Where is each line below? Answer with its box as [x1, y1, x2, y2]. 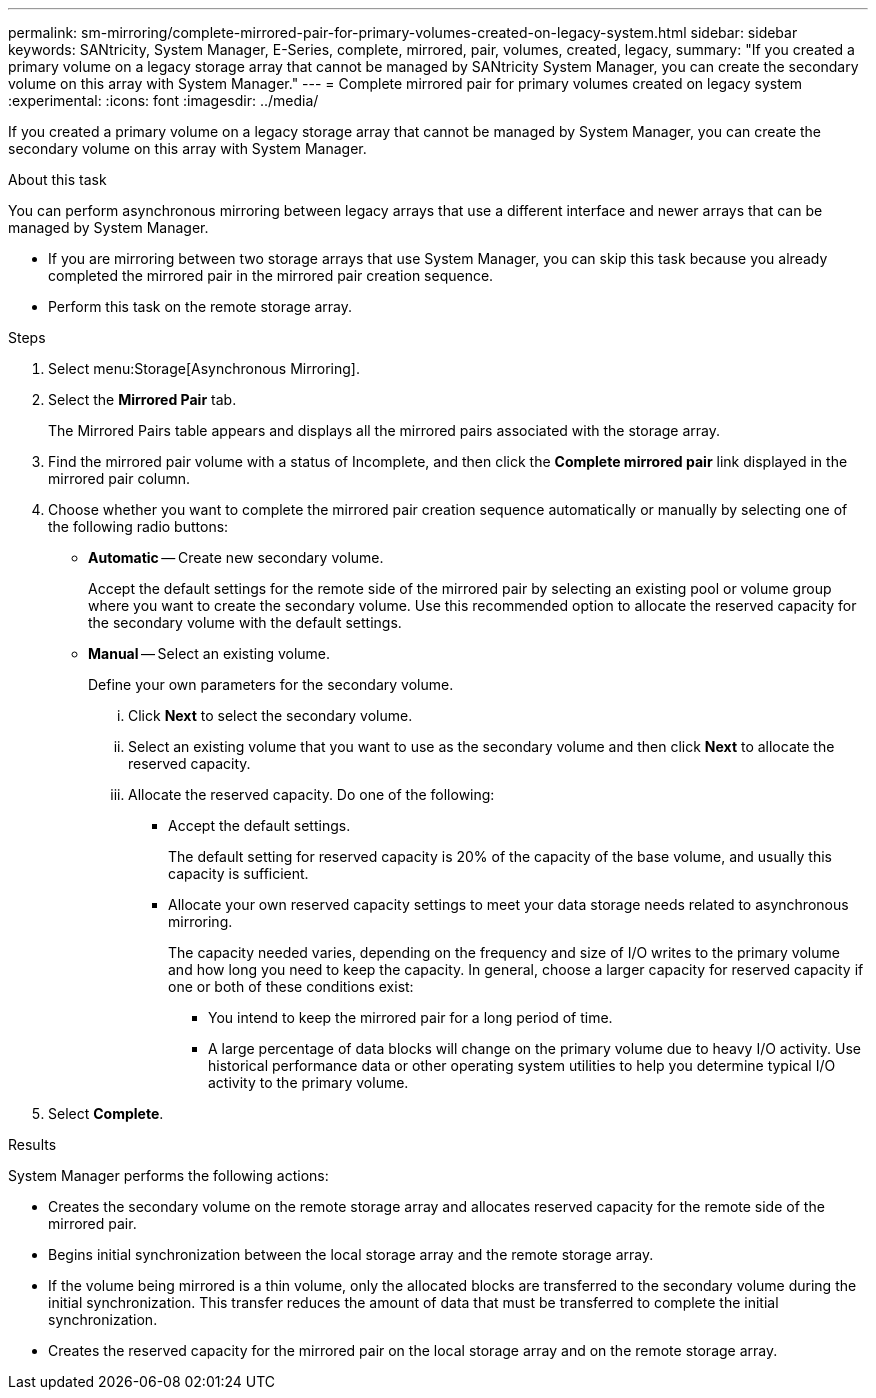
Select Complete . [48, 1105, 164, 1122]
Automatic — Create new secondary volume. [88, 549, 384, 566]
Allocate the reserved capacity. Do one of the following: [128, 786, 495, 803]
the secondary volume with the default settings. [88, 614, 402, 631]
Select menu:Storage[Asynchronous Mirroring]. [48, 360, 360, 377]
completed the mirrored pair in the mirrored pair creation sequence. [48, 267, 494, 284]
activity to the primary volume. [208, 1074, 409, 1091]
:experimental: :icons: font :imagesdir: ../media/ [8, 92, 319, 109]
